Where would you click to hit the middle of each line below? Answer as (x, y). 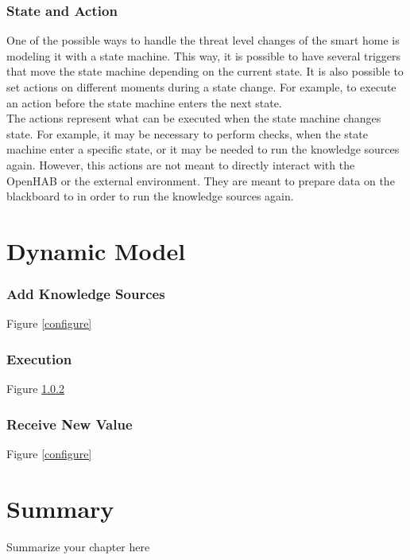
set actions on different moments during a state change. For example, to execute (201, 87)
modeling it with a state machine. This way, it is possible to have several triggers (204, 55)
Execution (39, 358)
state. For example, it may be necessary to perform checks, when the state (187, 133)
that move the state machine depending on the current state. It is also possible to (205, 71)
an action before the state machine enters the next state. (144, 102)
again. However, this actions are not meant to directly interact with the (181, 164)
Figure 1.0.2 (35, 389)
